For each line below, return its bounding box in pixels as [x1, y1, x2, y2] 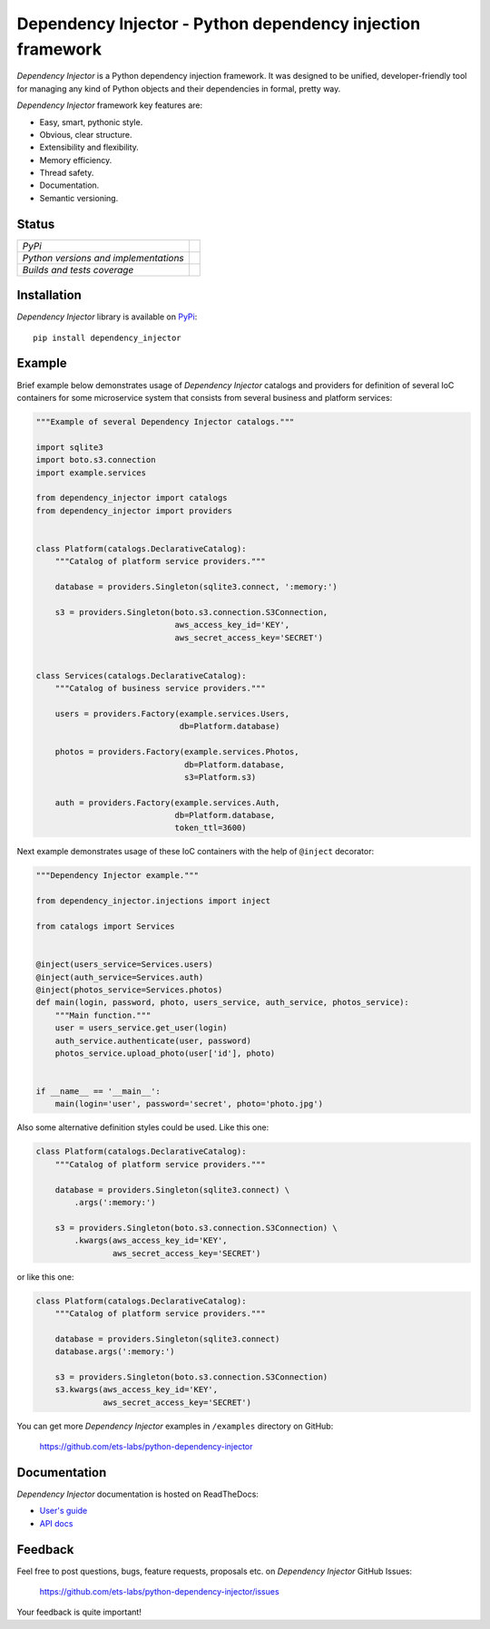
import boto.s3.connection [35, 454, 156, 465]
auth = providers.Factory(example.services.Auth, [54, 797, 280, 807]
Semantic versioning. [39, 192, 119, 203]
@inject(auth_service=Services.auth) [35, 971, 204, 982]
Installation [16, 288, 82, 303]
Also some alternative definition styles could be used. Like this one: [16, 1122, 269, 1133]
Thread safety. [39, 168, 94, 179]
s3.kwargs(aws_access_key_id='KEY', [54, 1384, 218, 1395]
